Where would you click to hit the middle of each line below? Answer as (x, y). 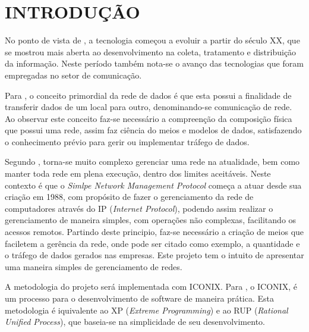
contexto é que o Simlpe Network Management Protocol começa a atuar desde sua (153, 185)
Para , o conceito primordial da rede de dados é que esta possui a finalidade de (148, 95)
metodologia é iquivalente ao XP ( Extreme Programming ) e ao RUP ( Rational (146, 310)
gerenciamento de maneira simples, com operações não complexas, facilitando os (151, 220)
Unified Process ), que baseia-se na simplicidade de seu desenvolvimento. (135, 322)
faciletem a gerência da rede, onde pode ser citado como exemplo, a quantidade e (152, 243)
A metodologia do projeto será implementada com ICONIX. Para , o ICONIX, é (151, 286)
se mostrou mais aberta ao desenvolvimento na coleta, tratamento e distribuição (151, 51)
